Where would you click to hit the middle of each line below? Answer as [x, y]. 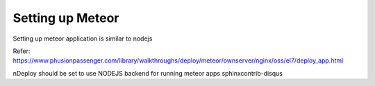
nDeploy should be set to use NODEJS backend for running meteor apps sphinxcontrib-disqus [148, 73]
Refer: [22, 51]
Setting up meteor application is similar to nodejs [83, 39]
